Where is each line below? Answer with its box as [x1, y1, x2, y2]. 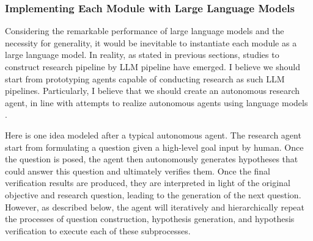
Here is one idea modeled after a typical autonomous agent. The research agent [5, 128, 301, 141]
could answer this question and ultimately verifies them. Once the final [5, 164, 270, 177]
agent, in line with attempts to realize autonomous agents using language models [5, 96, 308, 109]
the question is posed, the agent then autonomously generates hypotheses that [5, 153, 298, 165]
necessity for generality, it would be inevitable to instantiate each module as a [5, 36, 297, 49]
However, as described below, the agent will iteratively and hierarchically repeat [5, 200, 304, 213]
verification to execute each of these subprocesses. [5, 224, 191, 237]
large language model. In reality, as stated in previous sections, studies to [5, 48, 279, 61]
